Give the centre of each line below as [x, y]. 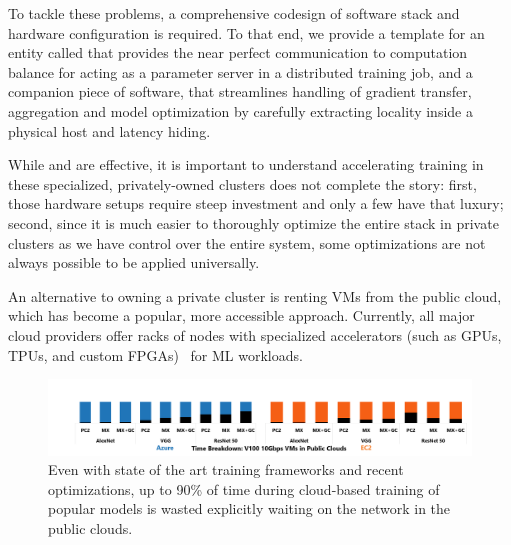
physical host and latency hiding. [109, 130]
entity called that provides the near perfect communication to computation [238, 52]
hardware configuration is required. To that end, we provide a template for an [246, 32]
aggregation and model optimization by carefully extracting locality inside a [240, 110]
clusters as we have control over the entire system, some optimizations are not [247, 242]
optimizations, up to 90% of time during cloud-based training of [244, 488]
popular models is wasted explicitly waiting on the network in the [249, 508]
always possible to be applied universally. [134, 262]
